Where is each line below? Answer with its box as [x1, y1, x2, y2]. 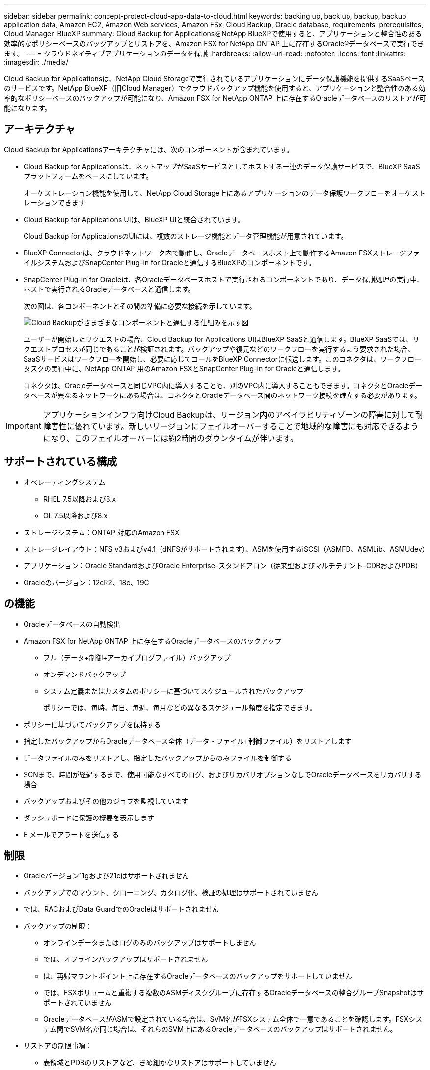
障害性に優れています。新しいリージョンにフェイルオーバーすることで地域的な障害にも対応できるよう [43, 421, 419, 431]
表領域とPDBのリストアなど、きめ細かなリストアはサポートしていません [43, 1058, 276, 1067]
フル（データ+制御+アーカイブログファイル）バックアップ [43, 653, 231, 662]
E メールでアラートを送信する [24, 830, 119, 839]
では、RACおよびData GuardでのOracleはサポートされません [24, 905, 219, 914]
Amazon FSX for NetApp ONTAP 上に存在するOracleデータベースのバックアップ [24, 636, 282, 645]
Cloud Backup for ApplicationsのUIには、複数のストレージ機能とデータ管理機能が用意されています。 [24, 231, 348, 240]
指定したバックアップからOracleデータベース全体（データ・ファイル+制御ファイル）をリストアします [24, 736, 351, 745]
